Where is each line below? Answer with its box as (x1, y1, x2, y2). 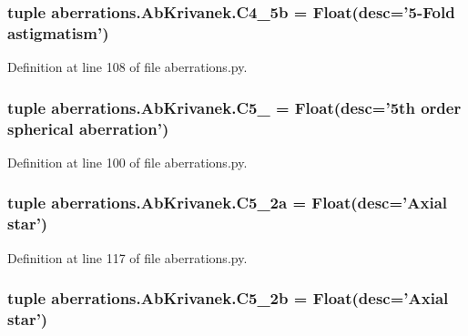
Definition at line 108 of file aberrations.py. (7, 57, 248, 76)
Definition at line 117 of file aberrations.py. (7, 248, 248, 267)
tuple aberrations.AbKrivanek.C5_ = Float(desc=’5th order (7, 96, 462, 118)
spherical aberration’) (7, 117, 169, 139)
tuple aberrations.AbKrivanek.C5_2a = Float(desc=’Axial (7, 191, 447, 214)
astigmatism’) (7, 21, 109, 44)
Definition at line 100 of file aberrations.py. (7, 152, 248, 171)
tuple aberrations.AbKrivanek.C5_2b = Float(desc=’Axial (7, 287, 449, 310)
